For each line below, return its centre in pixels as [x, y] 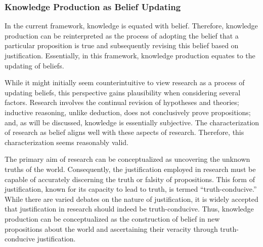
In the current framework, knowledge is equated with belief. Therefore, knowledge [131, 26]
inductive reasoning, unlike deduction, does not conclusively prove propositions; [128, 112]
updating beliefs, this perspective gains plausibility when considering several [123, 92]
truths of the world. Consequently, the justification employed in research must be [130, 169]
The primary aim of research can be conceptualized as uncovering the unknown [127, 159]
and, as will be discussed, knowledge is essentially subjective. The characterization [132, 122]
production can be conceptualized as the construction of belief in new [112, 218]
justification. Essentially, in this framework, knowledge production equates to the [130, 55]
